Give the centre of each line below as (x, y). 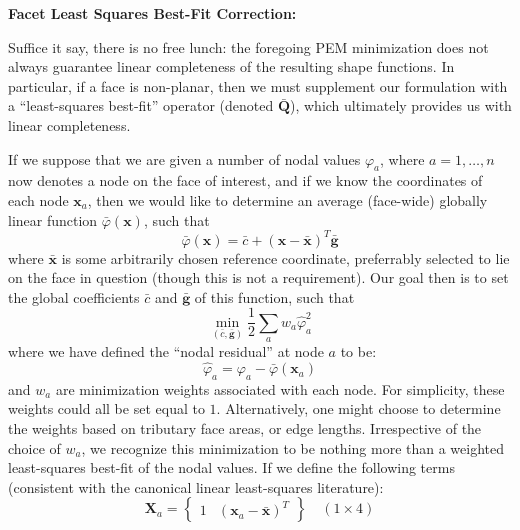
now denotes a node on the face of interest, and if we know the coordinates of (245, 180)
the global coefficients (74, 296)
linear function (53, 219)
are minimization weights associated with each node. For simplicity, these (280, 388)
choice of (34, 447)
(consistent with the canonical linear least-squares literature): (196, 486)
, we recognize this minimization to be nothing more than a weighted (293, 447)
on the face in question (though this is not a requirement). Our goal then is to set (258, 277)
